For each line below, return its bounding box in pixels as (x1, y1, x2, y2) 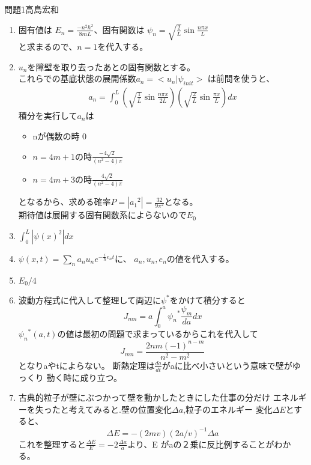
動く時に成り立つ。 (46, 371, 122, 383)
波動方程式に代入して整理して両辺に (18, 293, 161, 306)
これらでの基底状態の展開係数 (18, 72, 136, 85)
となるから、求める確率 (18, 195, 111, 208)
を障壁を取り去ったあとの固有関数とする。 (27, 60, 195, 73)
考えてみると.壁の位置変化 (68, 403, 172, 415)
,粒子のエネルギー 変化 (183, 403, 273, 415)
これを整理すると (18, 437, 86, 450)
